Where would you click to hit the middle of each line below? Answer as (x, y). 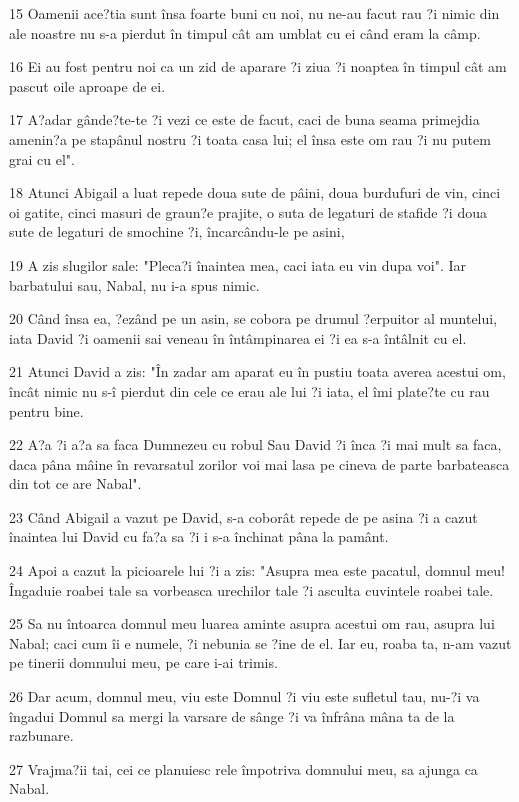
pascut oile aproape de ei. (87, 85)
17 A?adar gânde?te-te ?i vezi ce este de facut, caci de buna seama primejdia (244, 119)
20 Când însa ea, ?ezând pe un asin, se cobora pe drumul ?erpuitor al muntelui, (253, 318)
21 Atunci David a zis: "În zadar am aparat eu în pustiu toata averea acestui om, (257, 371)
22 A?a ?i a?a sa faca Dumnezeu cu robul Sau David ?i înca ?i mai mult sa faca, (255, 444)
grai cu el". (42, 158)
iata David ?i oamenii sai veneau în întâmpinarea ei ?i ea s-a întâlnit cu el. (238, 337)
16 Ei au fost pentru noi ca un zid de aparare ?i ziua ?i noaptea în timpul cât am (258, 66)
